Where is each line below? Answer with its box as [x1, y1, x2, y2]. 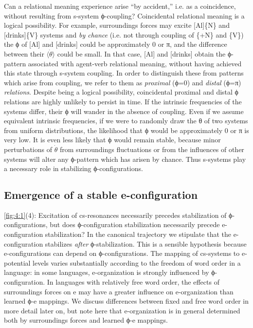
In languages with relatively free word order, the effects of [47, 277, 219, 287]
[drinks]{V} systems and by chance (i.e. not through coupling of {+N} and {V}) [4, 29, 244, 39]
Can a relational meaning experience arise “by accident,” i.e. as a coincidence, [4, 1, 236, 11]
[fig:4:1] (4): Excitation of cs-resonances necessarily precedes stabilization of [4, 210, 227, 220]
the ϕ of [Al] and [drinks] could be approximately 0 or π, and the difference [4, 39, 227, 49]
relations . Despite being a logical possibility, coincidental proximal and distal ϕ [4, 87, 238, 97]
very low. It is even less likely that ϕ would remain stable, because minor [4, 135, 221, 145]
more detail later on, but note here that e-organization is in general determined [4, 305, 240, 315]
